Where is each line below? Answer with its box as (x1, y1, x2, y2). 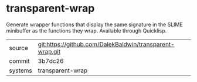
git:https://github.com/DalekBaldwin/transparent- (38, 40, 175, 48)
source (9, 44, 28, 52)
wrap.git (38, 47, 60, 55)
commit (9, 57, 30, 65)
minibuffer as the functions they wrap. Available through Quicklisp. (6, 27, 167, 34)
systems (9, 66, 32, 74)
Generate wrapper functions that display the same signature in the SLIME (6, 21, 183, 28)
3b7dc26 (38, 57, 64, 65)
